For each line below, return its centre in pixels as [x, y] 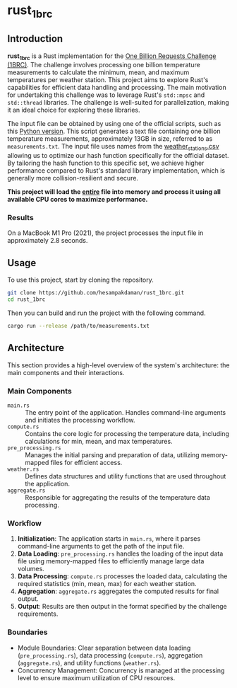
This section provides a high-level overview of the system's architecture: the [119, 365]
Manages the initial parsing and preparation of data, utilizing [112, 455]
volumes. [31, 569]
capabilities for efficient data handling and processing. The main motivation [117, 88]
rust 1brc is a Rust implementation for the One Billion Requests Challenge [112, 57]
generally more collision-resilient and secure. [73, 178]
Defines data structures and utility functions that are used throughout [126, 476]
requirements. [38, 614]
